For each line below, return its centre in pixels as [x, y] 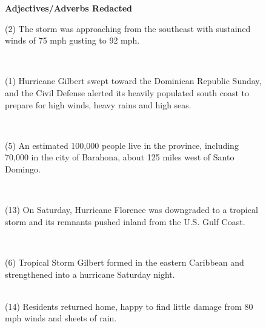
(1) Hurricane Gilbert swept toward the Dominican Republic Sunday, [133, 81]
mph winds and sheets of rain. [61, 318]
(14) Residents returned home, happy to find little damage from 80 [129, 306]
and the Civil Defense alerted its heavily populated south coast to [127, 92]
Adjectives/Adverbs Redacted [69, 8]
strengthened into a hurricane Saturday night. [90, 274]
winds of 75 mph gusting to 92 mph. [72, 40]
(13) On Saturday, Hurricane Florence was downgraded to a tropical [131, 210]
